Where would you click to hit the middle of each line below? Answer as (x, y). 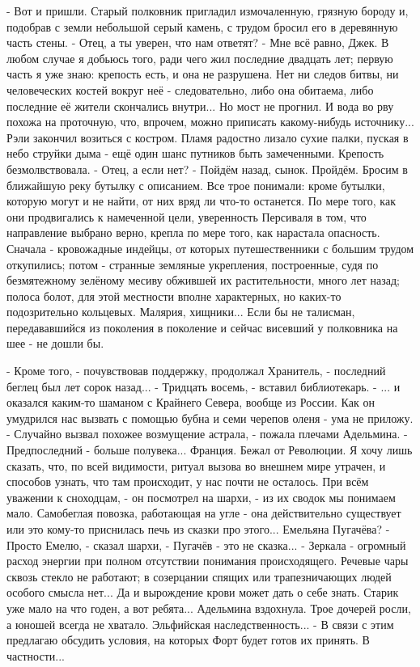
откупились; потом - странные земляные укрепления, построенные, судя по (193, 264)
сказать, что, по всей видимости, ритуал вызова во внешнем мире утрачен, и (196, 465)
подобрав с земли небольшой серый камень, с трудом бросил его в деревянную (202, 26)
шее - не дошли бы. (55, 343)
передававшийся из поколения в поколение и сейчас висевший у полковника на (202, 327)
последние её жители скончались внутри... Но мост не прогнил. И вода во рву (200, 106)
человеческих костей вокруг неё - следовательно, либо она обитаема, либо (190, 89)
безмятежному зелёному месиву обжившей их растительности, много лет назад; (203, 280)
